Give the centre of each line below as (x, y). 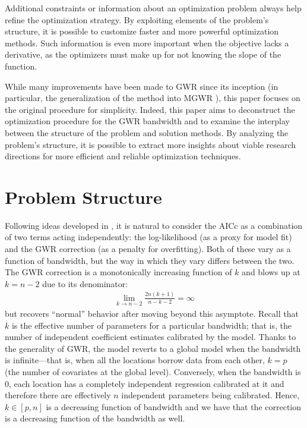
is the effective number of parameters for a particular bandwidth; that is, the (151, 325)
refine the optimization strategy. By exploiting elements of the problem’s (137, 19)
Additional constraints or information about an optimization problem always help (153, 8)
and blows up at (271, 272)
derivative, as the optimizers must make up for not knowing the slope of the (143, 54)
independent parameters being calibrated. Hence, (211, 395)
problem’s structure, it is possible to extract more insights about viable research (151, 144)
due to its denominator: (85, 283)
